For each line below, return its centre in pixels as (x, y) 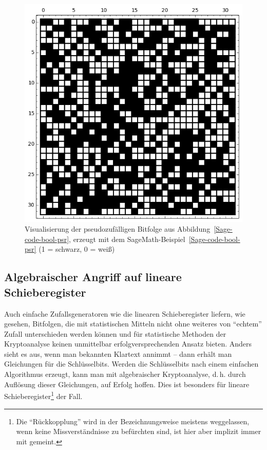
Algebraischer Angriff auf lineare (93, 277)
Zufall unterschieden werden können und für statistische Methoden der (115, 333)
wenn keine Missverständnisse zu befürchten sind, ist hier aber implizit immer (139, 431)
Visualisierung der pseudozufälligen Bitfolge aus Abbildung (118, 229)
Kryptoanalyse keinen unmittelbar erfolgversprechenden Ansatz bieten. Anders (128, 344)
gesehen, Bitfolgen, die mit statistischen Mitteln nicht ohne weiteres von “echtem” (133, 324)
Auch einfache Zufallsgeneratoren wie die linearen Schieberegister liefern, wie (125, 313)
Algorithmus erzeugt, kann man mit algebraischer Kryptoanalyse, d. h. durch (125, 374)
